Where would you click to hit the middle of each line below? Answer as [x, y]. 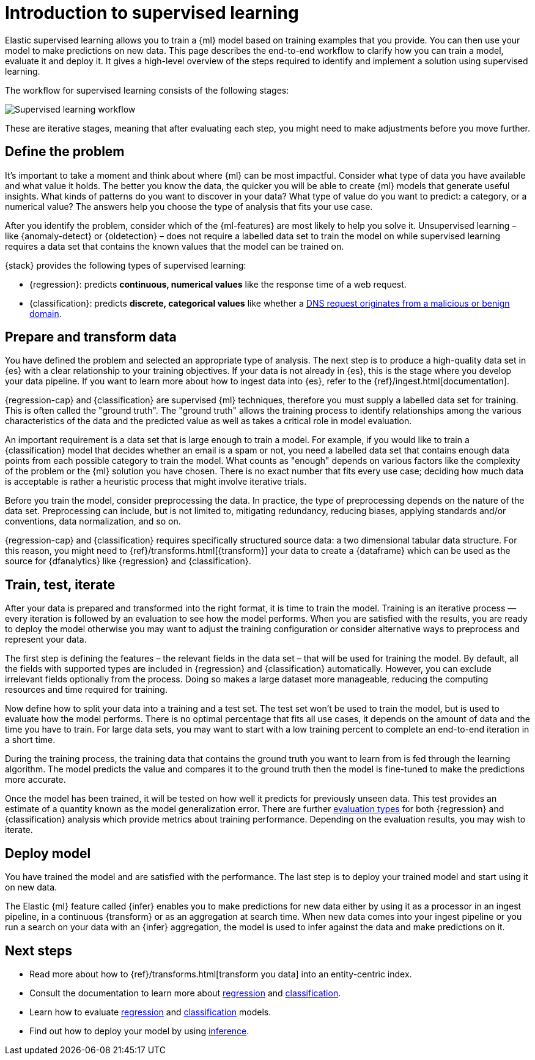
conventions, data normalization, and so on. [93, 521]
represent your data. [46, 640]
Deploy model [48, 853]
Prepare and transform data [91, 337]
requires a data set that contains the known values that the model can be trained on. [175, 246]
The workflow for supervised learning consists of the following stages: [147, 90]
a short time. [30, 740]
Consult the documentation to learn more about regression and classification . [185, 993]
